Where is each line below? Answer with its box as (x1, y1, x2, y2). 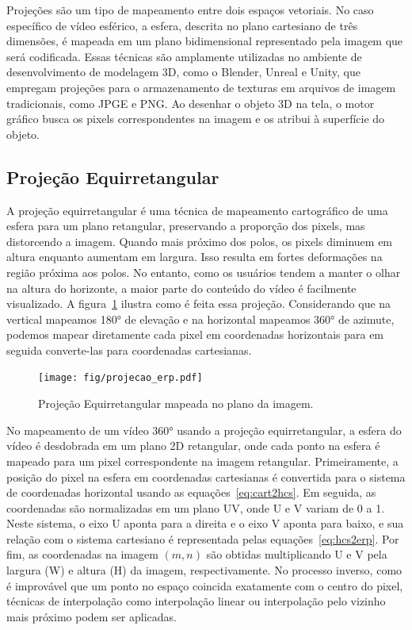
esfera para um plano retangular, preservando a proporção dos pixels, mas (6, 217, 365, 234)
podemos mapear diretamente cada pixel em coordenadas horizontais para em (6, 326, 384, 343)
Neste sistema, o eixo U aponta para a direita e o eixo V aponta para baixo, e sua (6, 515, 404, 532)
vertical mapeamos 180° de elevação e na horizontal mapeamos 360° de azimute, (6, 310, 395, 327)
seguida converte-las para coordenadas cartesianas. (6, 341, 252, 358)
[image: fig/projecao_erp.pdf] (38, 372, 203, 384)
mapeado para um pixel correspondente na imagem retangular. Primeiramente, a (6, 452, 399, 469)
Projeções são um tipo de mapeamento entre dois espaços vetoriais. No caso (6, 2, 374, 17)
